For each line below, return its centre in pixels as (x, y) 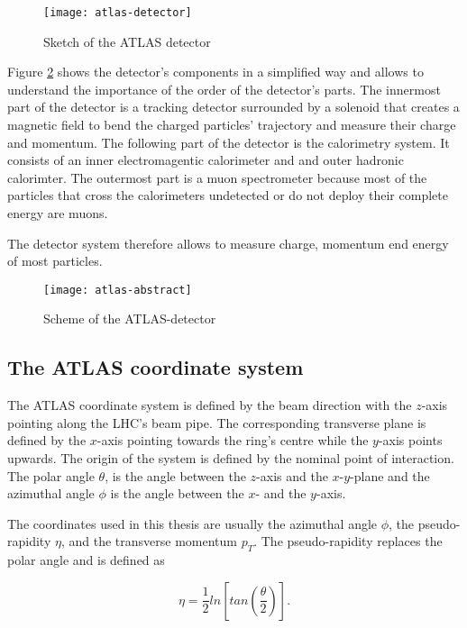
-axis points (410, 440)
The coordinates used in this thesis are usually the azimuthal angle (192, 523)
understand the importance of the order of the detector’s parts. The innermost (224, 89)
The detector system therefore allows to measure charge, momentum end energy (228, 243)
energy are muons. (58, 213)
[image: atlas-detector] (118, 13)
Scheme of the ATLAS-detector (130, 319)
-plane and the (390, 475)
